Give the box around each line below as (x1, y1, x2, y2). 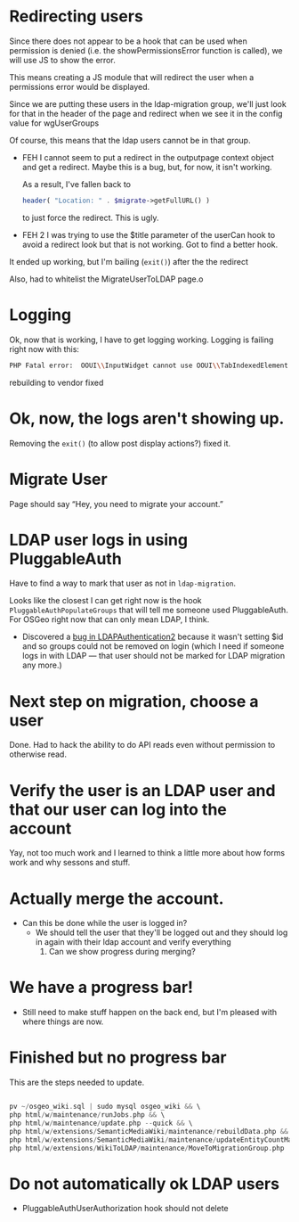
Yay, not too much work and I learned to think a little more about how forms (9, 848, 286, 858)
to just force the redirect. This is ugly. (21, 212, 159, 223)
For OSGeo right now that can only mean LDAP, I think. (9, 614, 210, 625)
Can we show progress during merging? (48, 947, 196, 957)
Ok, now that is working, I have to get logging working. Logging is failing (9, 334, 274, 345)
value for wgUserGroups (9, 118, 100, 128)
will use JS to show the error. (9, 54, 116, 65)
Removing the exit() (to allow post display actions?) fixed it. (9, 438, 231, 448)
